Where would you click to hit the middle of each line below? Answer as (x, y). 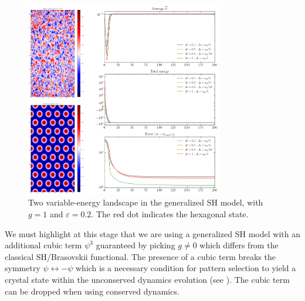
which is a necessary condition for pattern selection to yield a (186, 268)
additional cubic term (43, 245)
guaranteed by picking (135, 245)
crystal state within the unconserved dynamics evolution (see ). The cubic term (147, 279)
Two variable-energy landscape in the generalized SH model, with (146, 202)
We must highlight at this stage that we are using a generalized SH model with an (152, 233)
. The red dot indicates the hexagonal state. (170, 214)
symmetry (23, 268)
